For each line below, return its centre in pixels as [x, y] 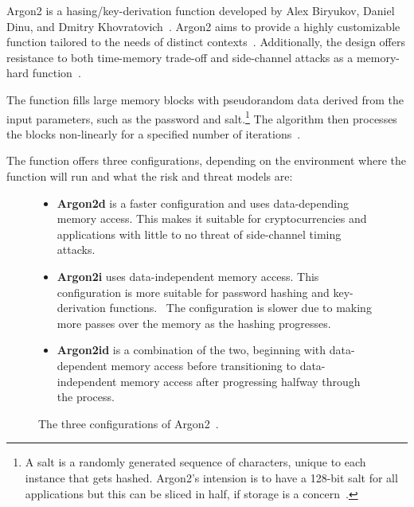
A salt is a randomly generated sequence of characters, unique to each [195, 462]
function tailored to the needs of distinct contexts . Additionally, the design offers [206, 42]
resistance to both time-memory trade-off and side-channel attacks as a [180, 57]
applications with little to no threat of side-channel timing [199, 234]
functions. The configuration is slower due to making [240, 308]
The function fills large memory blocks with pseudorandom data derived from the [205, 99]
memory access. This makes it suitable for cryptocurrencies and [212, 218]
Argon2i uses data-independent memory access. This [188, 276]
